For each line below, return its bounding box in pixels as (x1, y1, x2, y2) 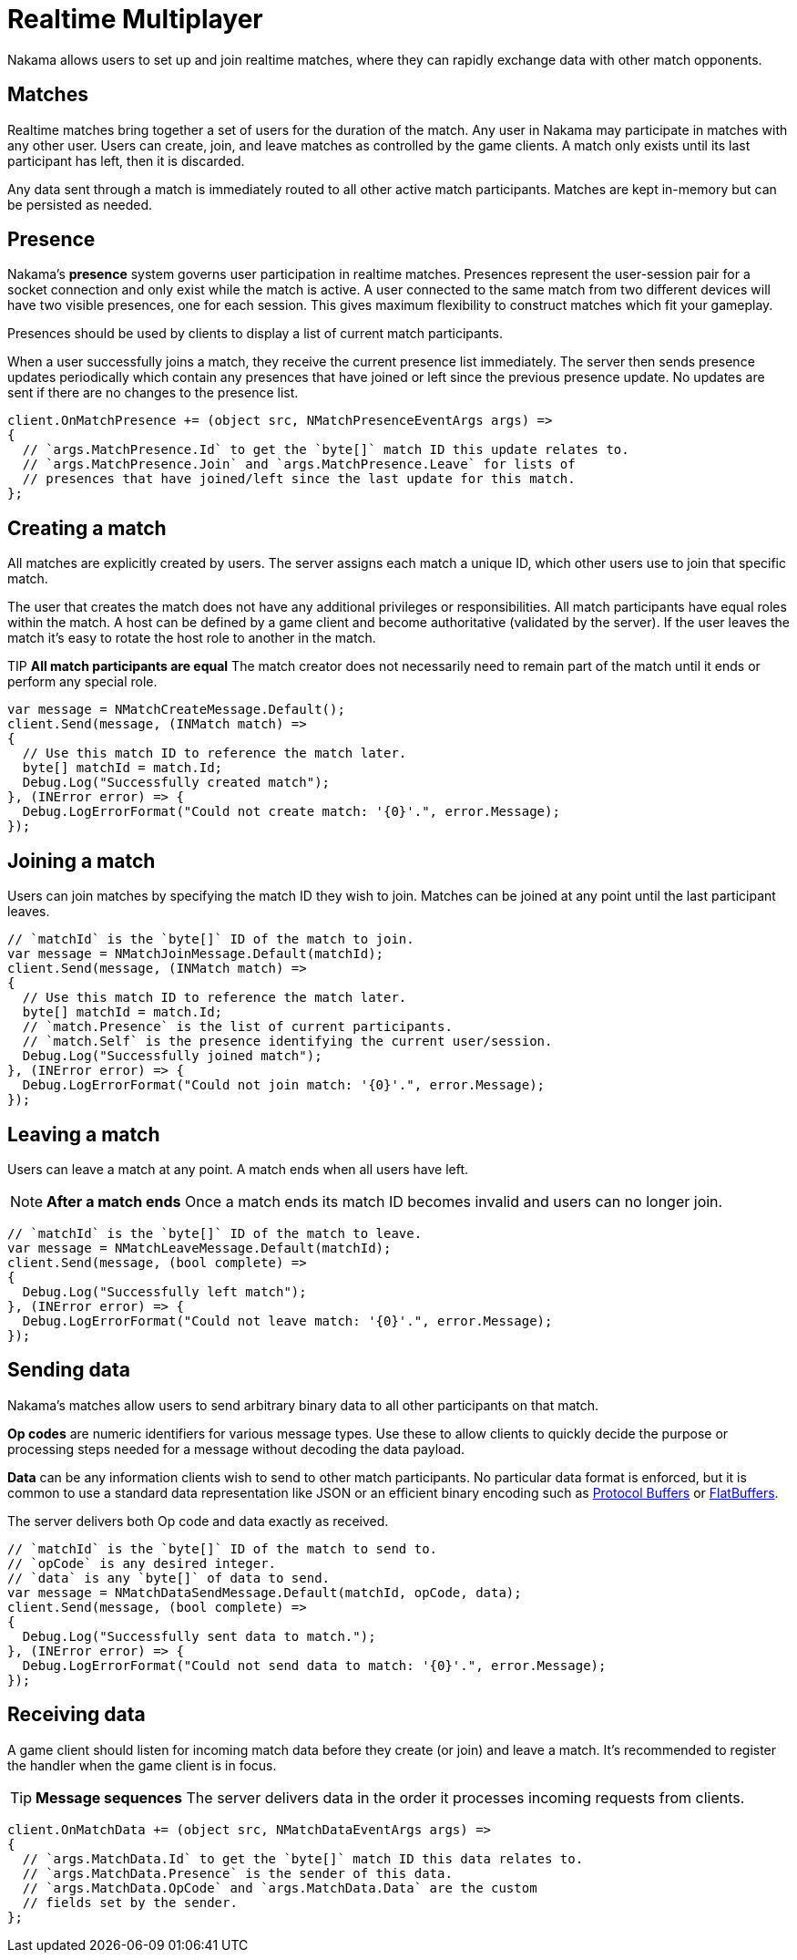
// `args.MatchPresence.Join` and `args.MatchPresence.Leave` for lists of (22, 457, 576, 472)
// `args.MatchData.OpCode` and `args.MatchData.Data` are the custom (22, 1880, 537, 1895)
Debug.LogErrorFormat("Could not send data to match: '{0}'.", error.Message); (22, 1657, 607, 1673)
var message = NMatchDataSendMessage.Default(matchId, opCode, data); (7, 1584, 522, 1600)
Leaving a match (7, 1122, 160, 1146)
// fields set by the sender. (22, 1894, 238, 1910)
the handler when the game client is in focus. (7, 1757, 277, 1773)
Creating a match (7, 516, 167, 540)
